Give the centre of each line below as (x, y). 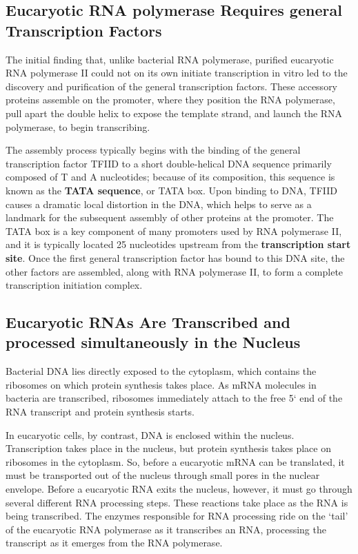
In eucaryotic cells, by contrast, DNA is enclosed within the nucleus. (150, 434)
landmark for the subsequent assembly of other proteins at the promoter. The (170, 217)
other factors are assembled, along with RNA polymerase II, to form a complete (175, 271)
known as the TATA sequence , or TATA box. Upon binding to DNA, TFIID (172, 190)
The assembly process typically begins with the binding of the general (153, 150)
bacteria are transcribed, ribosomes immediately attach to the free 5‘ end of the (174, 398)
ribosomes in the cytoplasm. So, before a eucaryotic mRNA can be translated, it (175, 461)
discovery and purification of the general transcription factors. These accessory (172, 86)
